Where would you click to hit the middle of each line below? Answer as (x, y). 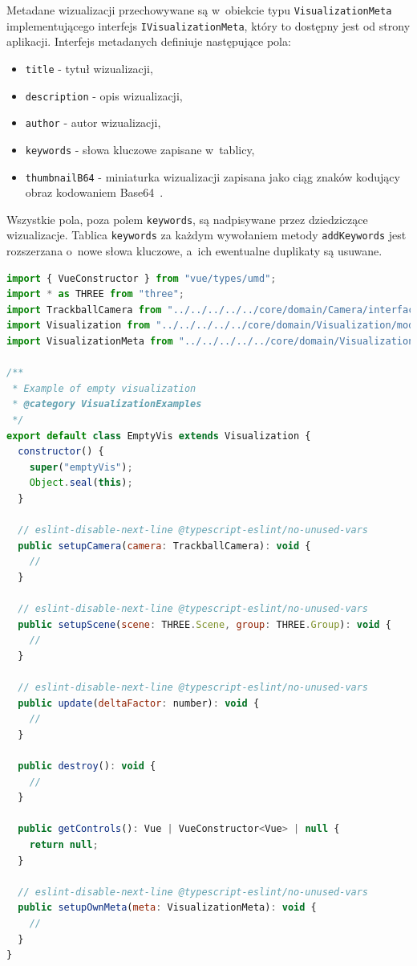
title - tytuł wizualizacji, (89, 68)
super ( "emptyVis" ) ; (81, 467)
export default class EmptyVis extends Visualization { (159, 436)
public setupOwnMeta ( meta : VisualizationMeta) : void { (167, 908)
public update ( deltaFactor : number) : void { (139, 703)
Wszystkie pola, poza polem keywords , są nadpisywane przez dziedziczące (187, 219)
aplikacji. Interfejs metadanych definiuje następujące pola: (149, 41)
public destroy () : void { (87, 766)
